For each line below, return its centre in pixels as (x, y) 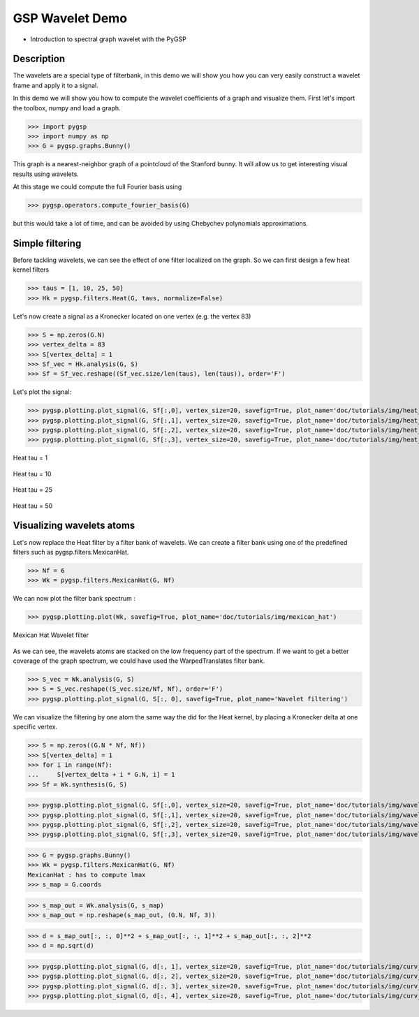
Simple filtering (47, 243)
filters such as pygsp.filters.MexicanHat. (71, 552)
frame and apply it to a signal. (56, 85)
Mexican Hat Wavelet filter (51, 635)
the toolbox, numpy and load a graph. (67, 108)
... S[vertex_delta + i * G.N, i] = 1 (101, 775)
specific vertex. (35, 727)
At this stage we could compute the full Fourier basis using (97, 187)
